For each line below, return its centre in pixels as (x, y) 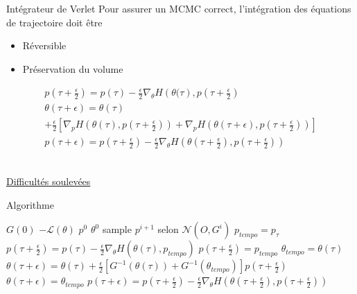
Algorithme (30, 204)
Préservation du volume (73, 68)
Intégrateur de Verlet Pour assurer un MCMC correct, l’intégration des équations (179, 8)
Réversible (44, 45)
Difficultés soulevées (49, 181)
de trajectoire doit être (54, 22)
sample (117, 229)
